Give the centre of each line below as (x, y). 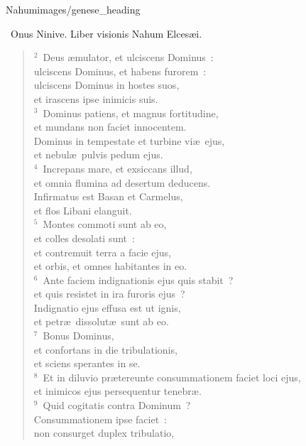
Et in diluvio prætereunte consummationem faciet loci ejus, (172, 377)
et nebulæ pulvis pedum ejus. (98, 154)
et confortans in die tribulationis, (105, 349)
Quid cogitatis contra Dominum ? (117, 405)
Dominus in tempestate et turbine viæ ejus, (129, 140)
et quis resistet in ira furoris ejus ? (109, 294)
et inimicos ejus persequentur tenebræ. (118, 391)
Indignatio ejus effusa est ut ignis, (107, 307)
